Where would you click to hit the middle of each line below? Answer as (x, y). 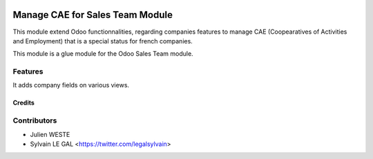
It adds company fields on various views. (71, 85)
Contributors (35, 120)
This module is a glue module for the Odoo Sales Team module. (103, 54)
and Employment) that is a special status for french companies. (103, 41)
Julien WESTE (50, 134)
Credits (23, 103)
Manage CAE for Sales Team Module (93, 15)
